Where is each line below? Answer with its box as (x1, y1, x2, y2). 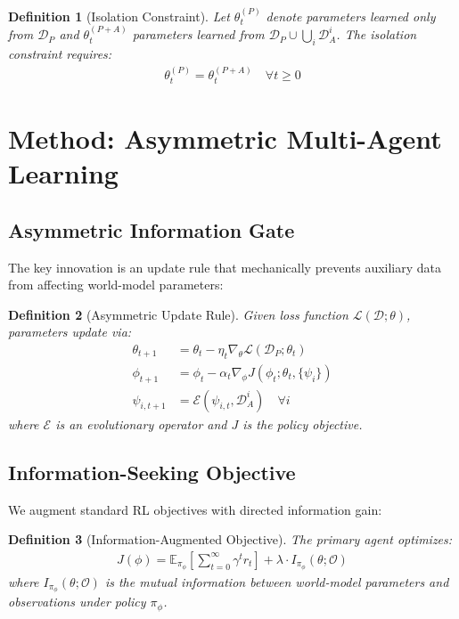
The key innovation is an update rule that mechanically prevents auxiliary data (8, 257, 442, 276)
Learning (8, 155, 119, 191)
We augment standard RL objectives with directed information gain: (8, 500, 382, 518)
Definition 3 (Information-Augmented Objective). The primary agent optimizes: (8, 530, 453, 549)
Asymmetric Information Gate (8, 216, 295, 243)
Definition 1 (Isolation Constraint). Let (8, 6, 230, 25)
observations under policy (8, 592, 146, 611)
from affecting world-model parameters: (8, 275, 224, 294)
